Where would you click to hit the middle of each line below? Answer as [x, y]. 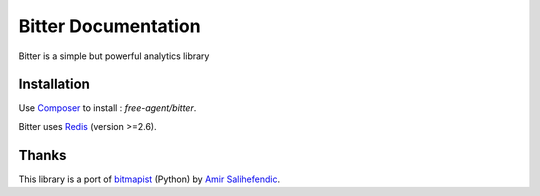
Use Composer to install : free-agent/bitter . [107, 108]
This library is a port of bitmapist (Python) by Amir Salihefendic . [149, 179]
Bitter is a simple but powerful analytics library [114, 56]
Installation [54, 84]
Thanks [42, 155]
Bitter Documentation [109, 26]
